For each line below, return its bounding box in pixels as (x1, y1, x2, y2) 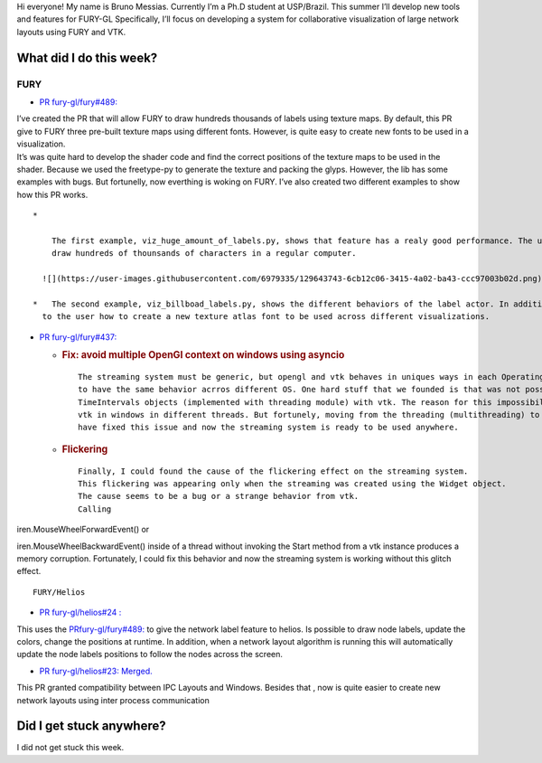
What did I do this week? (16, 50, 158, 65)
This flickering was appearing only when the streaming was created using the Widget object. (78, 479, 507, 489)
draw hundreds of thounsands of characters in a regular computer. (51, 249, 357, 259)
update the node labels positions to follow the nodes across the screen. (16, 649, 284, 660)
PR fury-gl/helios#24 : (39, 607, 122, 618)
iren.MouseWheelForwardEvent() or (16, 524, 150, 535)
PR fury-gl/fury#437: (39, 331, 117, 343)
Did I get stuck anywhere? (16, 719, 166, 734)
